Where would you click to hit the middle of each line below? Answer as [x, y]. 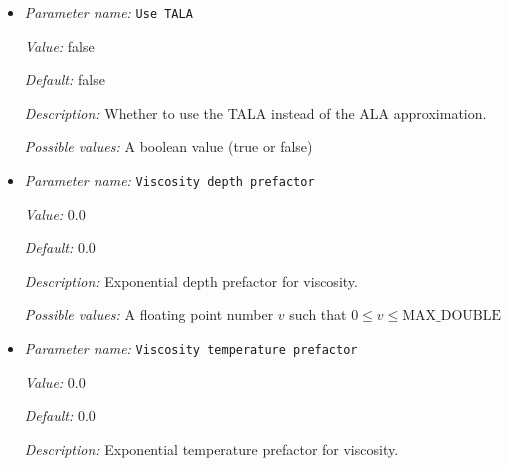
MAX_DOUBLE [452, 316]
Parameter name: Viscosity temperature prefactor [191, 348]
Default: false [64, 79]
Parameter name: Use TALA [108, 12]
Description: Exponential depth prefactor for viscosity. [191, 280]
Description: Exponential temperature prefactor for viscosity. [211, 448]
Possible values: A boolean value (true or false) [168, 146]
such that [318, 314]
